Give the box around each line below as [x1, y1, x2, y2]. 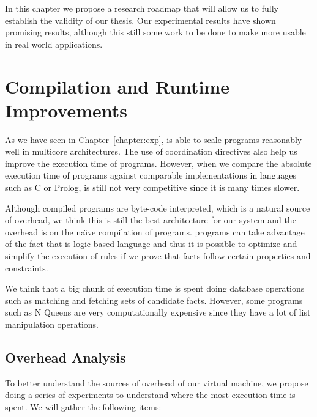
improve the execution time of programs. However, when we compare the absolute [5, 157, 312, 169]
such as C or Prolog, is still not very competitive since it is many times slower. [5, 181, 300, 194]
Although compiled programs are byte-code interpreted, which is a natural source [5, 201, 310, 214]
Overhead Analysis [5, 347, 126, 366]
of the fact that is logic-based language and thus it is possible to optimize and [5, 237, 297, 250]
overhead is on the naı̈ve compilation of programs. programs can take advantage [5, 225, 305, 238]
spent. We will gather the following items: [5, 400, 162, 413]
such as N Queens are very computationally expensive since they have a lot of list [5, 306, 311, 319]
